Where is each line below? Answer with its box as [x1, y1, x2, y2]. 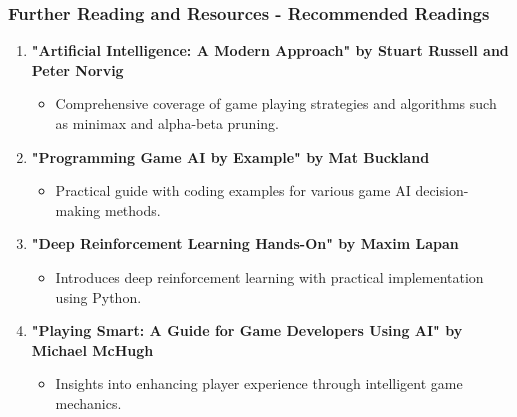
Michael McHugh [31, 339, 154, 360]
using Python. [55, 286, 142, 307]
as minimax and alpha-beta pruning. [55, 113, 279, 133]
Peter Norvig [31, 59, 124, 80]
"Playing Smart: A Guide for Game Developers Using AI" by [31, 320, 463, 341]
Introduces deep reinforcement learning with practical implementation [55, 266, 484, 287]
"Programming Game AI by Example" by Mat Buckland [31, 146, 430, 167]
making [55, 199, 101, 220]
